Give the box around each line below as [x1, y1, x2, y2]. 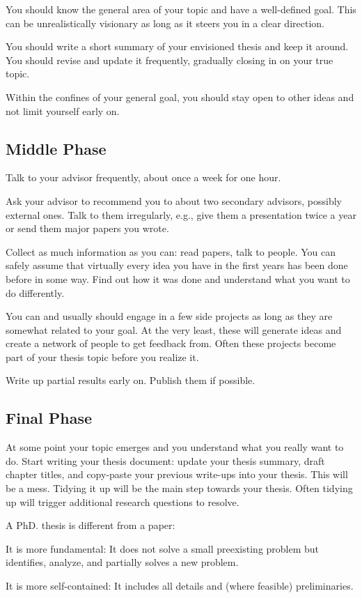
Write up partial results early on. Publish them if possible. [6, 373, 255, 388]
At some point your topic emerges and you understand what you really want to [6, 440, 344, 454]
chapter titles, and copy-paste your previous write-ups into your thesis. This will [6, 467, 348, 482]
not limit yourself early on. [6, 103, 120, 118]
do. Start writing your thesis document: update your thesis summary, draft [6, 453, 325, 468]
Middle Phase [6, 137, 107, 159]
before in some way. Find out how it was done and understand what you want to [6, 271, 350, 286]
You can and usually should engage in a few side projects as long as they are [6, 309, 333, 323]
